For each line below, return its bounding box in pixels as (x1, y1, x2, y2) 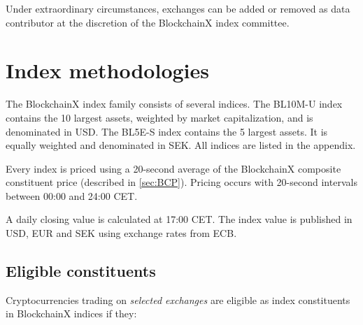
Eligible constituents (6, 260, 156, 282)
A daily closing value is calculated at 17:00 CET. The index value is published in (6, 212, 353, 226)
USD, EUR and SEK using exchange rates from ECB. (6, 226, 237, 240)
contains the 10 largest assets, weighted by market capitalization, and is (6, 110, 313, 124)
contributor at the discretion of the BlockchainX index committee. (6, 15, 290, 29)
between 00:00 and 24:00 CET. (6, 188, 138, 203)
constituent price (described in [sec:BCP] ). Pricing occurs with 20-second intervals (6, 175, 357, 189)
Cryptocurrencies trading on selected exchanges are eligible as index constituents (6, 292, 350, 307)
